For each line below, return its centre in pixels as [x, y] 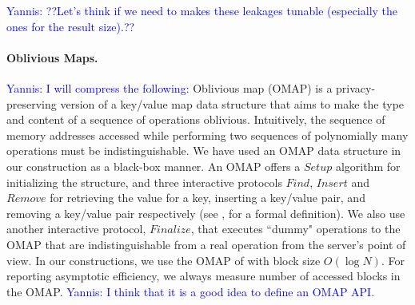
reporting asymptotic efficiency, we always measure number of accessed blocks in [204, 276]
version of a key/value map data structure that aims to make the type [232, 103]
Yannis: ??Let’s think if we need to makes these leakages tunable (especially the [202, 10]
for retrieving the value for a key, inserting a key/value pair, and [207, 198]
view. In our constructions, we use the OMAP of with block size [164, 260]
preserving [32, 103]
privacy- [356, 87]
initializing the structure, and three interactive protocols [144, 182]
